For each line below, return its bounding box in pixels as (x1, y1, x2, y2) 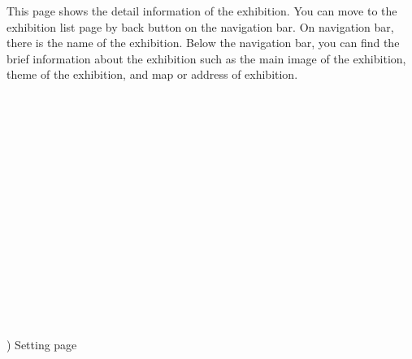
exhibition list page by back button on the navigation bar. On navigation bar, (7, 18, 394, 35)
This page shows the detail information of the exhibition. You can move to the (7, 2, 397, 19)
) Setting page (7, 336, 77, 353)
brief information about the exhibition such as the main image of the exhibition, (7, 50, 406, 67)
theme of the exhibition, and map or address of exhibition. (7, 66, 298, 83)
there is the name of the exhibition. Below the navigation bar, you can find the (7, 34, 400, 51)
